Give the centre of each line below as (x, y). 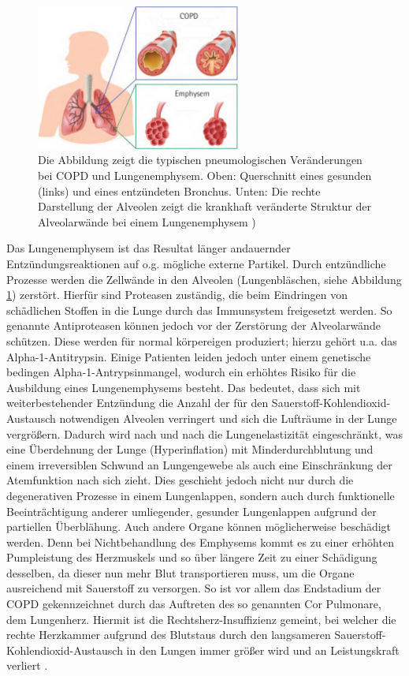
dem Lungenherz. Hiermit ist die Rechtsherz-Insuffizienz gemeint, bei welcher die (201, 619)
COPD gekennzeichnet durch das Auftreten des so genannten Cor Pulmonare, (194, 604)
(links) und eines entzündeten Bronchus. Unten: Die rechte (179, 190)
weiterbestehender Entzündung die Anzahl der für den (138, 403)
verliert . (27, 665)
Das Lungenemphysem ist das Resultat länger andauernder (149, 248)
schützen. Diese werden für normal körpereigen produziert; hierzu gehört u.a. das (202, 340)
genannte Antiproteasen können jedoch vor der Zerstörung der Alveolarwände (193, 325)
